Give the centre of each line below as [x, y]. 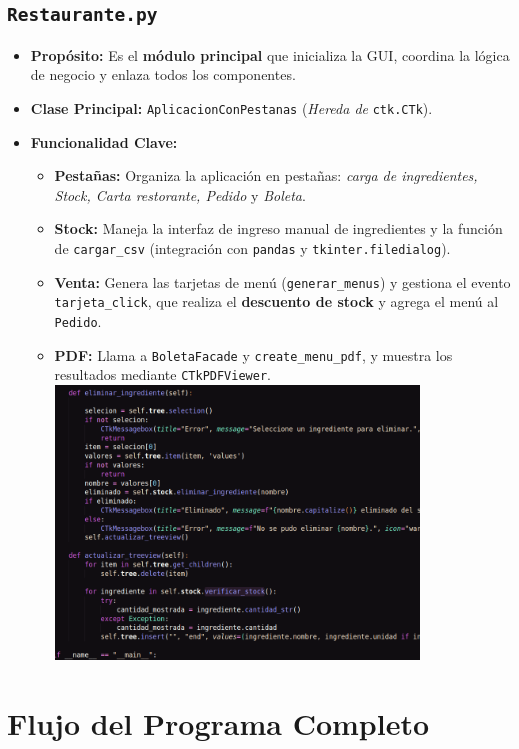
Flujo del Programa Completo [218, 722]
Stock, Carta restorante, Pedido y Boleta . [180, 194]
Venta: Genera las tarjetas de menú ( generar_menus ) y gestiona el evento [282, 281]
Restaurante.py [82, 15]
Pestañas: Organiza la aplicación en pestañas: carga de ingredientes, [266, 175]
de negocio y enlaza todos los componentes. [163, 74]
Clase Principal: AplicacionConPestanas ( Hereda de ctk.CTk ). [231, 107]
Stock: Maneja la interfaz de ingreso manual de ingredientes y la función [278, 228]
